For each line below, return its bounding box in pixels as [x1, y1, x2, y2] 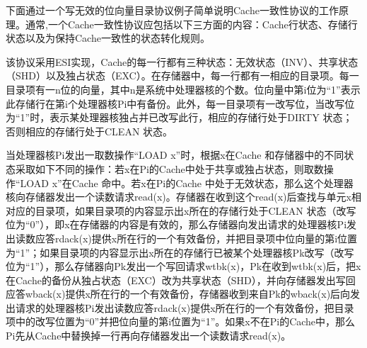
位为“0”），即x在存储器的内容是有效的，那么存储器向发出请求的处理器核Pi [6, 217, 347, 232]
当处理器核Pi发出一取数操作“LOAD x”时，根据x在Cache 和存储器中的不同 [6, 147, 344, 162]
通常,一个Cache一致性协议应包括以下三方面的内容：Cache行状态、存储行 [25, 16, 358, 31]
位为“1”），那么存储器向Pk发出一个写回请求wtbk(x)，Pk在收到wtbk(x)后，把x [6, 259, 361, 274]
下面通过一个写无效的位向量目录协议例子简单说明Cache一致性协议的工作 [6, 3, 339, 17]
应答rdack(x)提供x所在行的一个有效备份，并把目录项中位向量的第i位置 [35, 230, 358, 245]
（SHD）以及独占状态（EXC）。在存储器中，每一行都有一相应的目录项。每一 [6, 68, 359, 83]
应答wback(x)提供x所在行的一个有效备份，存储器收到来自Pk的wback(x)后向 [6, 286, 351, 301]
